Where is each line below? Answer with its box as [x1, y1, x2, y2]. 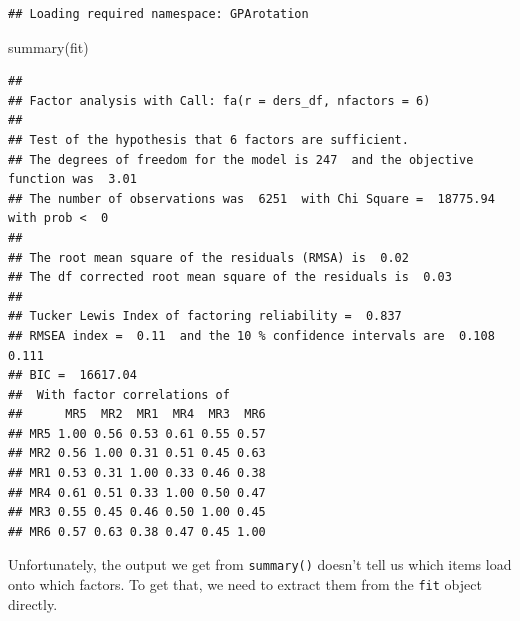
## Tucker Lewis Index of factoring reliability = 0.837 [8, 309, 402, 324]
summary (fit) [8, 36, 89, 57]
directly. [8, 593, 58, 614]
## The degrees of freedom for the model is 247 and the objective [8, 152, 474, 167]
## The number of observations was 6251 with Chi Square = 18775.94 [8, 191, 495, 206]
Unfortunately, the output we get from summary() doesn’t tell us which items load [8, 554, 512, 575]
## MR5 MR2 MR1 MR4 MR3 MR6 [8, 407, 266, 422]
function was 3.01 [8, 172, 137, 187]
